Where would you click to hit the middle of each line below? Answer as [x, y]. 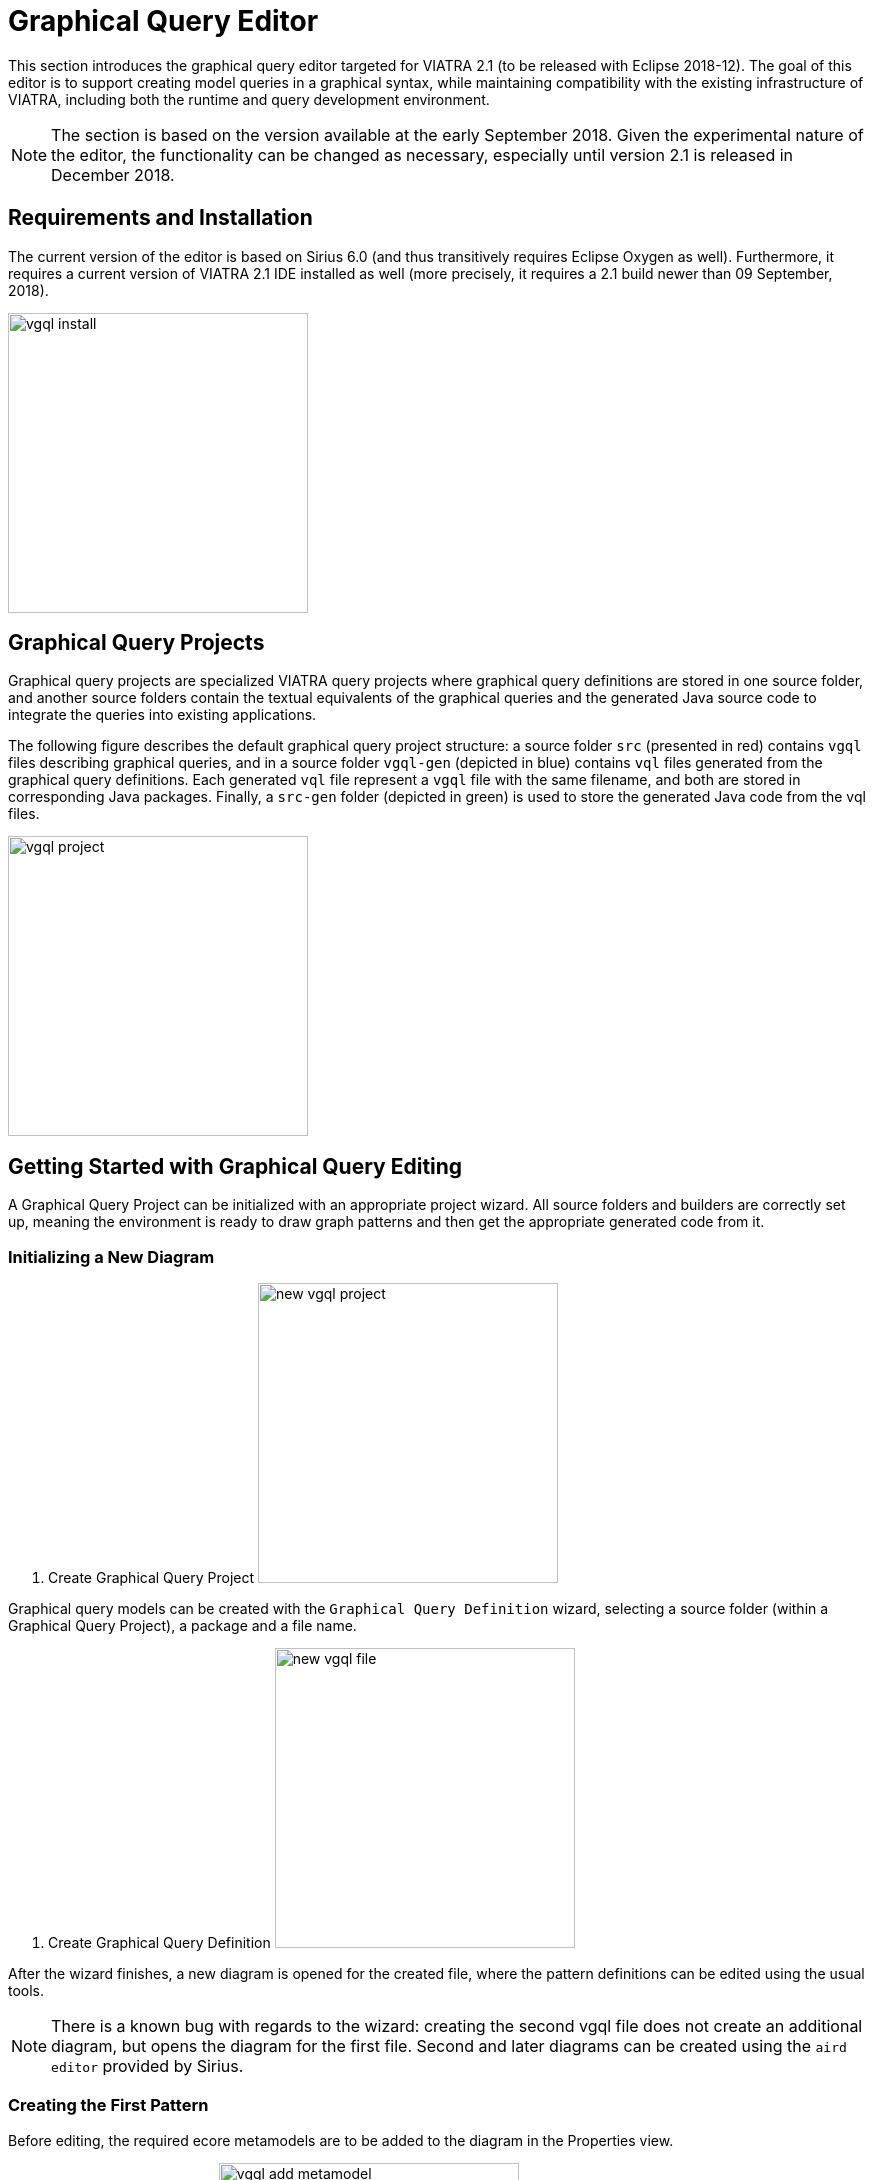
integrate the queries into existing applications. [162, 715]
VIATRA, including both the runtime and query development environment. [249, 99]
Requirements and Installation [160, 218]
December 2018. [113, 174]
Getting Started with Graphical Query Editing [235, 1166]
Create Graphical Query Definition [159, 1943]
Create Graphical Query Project [151, 1578]
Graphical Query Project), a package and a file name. [182, 1626]
